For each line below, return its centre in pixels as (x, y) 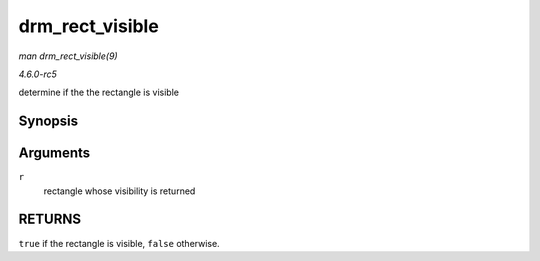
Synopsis (48, 121)
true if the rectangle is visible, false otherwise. (119, 243)
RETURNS (50, 219)
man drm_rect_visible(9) (68, 56)
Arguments (54, 153)
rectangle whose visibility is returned (119, 191)
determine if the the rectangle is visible (99, 92)
